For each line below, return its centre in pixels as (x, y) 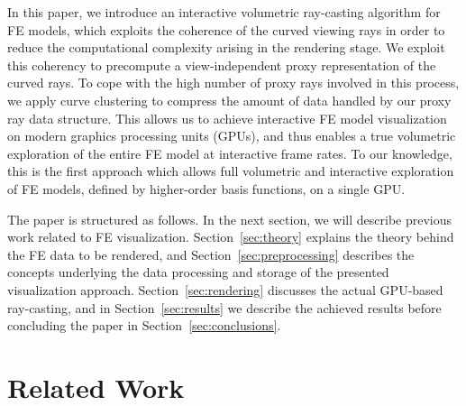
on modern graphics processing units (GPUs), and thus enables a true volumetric (232, 136)
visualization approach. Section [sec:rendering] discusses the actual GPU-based (225, 289)
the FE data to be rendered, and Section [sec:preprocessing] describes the (211, 254)
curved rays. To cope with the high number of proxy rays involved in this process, (233, 83)
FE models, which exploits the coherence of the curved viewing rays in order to (226, 29)
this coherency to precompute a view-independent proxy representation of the (222, 65)
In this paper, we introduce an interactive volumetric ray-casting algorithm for (224, 12)
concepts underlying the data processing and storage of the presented (198, 272)
